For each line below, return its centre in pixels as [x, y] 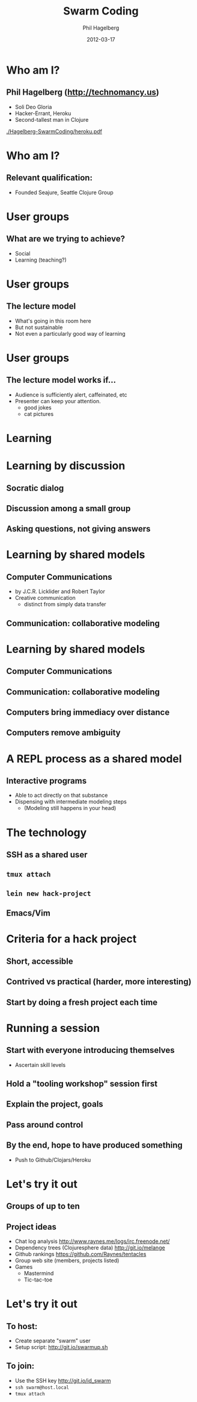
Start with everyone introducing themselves [91, 1050]
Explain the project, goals [55, 1104]
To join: [20, 1366]
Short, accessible [40, 961]
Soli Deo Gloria [33, 107]
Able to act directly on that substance [61, 795]
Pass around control [45, 1124]
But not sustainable [39, 327]
